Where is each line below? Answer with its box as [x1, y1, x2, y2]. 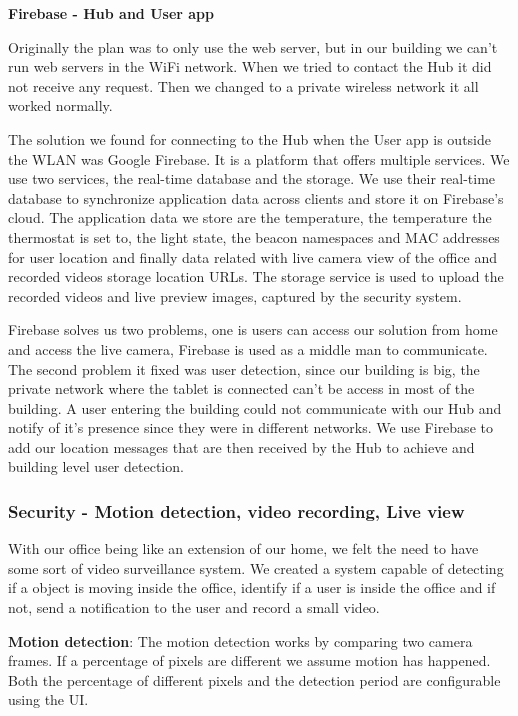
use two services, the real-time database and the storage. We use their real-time [8, 168, 496, 189]
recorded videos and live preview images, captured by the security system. [8, 285, 462, 306]
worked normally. [8, 95, 113, 116]
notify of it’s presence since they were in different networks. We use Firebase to [8, 417, 493, 438]
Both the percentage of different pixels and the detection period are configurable [8, 669, 501, 690]
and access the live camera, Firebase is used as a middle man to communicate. [8, 338, 488, 359]
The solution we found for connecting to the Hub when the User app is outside [8, 128, 491, 149]
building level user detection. [8, 456, 184, 477]
